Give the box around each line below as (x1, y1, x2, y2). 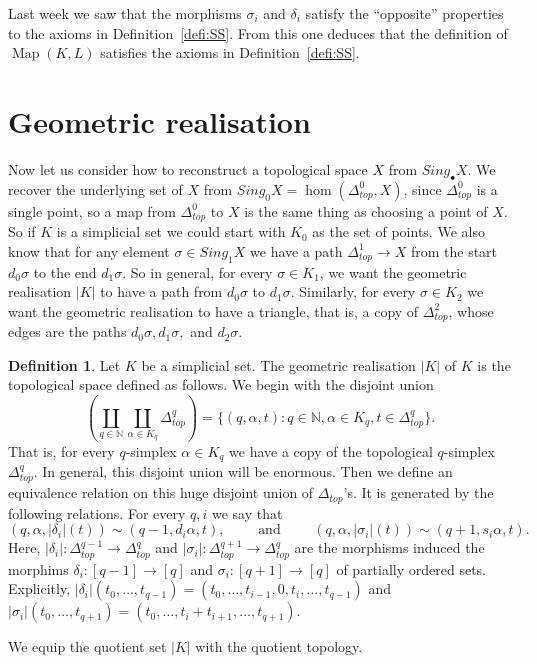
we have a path (250, 240, 343, 261)
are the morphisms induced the (294, 537, 485, 558)
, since (403, 178, 442, 199)
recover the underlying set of (8, 178, 183, 199)
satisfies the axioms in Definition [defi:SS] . (100, 42, 360, 63)
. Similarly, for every (290, 281, 416, 302)
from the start (410, 240, 498, 261)
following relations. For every (8, 502, 186, 523)
